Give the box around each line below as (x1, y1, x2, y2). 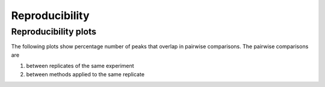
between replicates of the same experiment (26, 63, 135, 70)
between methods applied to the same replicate (26, 70, 144, 77)
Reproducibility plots (11, 26, 96, 37)
